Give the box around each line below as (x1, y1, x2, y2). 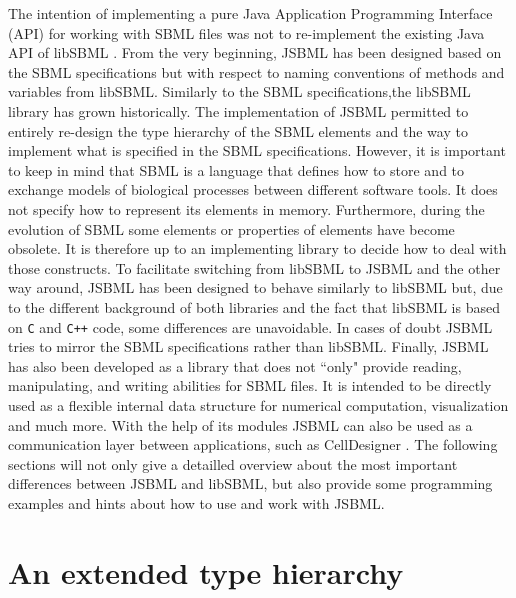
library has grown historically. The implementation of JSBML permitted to (8, 100, 469, 121)
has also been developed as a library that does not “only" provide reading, (8, 355, 462, 376)
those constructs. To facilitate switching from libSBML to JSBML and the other (8, 257, 501, 278)
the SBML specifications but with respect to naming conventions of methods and (8, 61, 505, 82)
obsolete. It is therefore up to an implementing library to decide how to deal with (8, 238, 507, 259)
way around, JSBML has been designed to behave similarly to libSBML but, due (8, 277, 503, 298)
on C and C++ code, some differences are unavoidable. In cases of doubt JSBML (8, 316, 493, 337)
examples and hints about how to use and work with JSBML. (8, 492, 385, 513)
